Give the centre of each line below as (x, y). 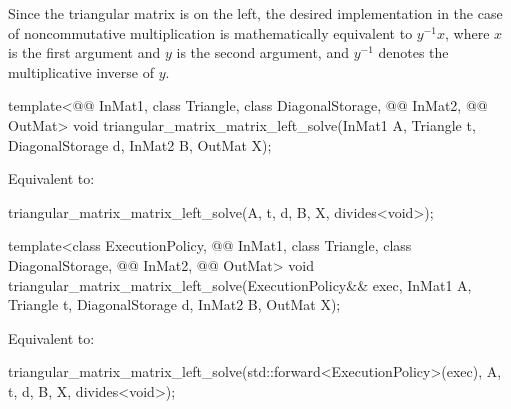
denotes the (413, 52)
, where (467, 32)
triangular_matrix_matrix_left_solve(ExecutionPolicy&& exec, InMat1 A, (240, 284)
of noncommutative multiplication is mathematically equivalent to (210, 32)
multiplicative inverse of (81, 71)
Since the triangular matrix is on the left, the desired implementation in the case (255, 13)
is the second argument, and (262, 52)
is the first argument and (84, 52)
